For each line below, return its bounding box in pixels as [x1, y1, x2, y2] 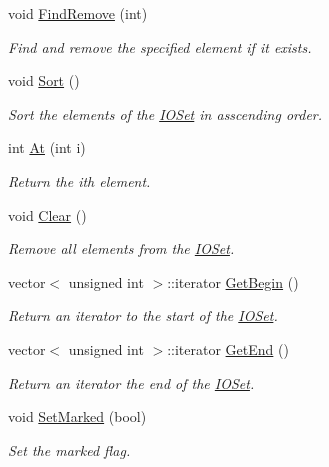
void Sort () [8, 70, 80, 91]
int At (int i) [8, 137, 86, 158]
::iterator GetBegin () [167, 271, 299, 292]
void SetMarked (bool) [8, 406, 147, 427]
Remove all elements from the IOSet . [8, 238, 235, 259]
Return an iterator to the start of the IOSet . [8, 305, 278, 326]
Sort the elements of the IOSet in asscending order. [8, 103, 323, 124]
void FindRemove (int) [8, 3, 148, 23]
